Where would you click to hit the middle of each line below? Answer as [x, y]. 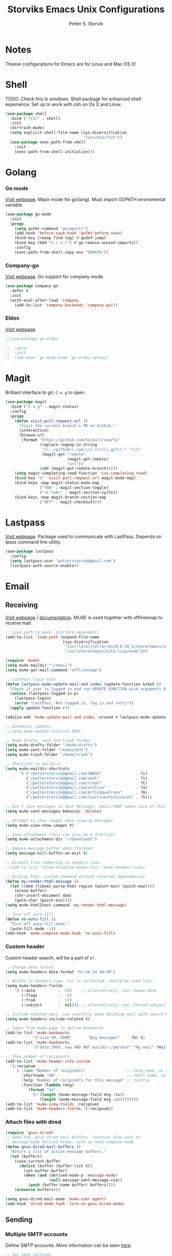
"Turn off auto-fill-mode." [40, 924]
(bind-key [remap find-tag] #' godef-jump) [60, 238]
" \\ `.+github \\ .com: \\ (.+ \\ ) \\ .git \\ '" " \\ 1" [91, 449]
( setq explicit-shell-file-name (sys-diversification [68, 133]
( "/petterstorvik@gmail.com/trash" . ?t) [87, 783]
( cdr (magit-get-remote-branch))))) [79, 469]
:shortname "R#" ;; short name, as [94, 1076]
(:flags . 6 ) [47, 995]
